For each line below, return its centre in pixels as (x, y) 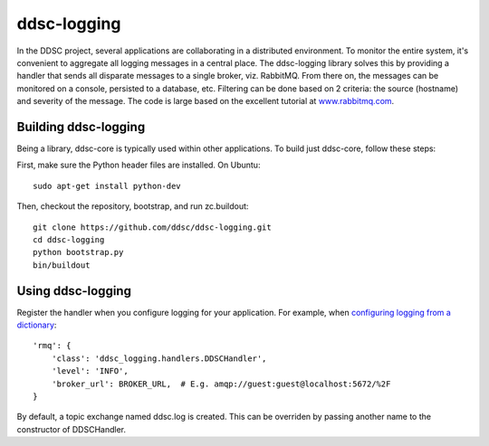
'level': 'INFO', (90, 371)
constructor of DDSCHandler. (72, 429)
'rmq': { (52, 346)
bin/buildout (62, 265)
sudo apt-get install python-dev (107, 186)
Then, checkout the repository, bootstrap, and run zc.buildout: (133, 206)
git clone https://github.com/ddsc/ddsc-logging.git (152, 227)
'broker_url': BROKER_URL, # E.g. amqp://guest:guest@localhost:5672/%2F (221, 384)
